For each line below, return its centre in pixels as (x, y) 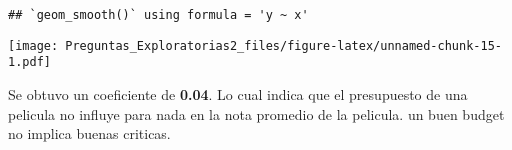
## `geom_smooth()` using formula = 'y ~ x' (158, 15)
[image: (33, 45)
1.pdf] (29, 62)
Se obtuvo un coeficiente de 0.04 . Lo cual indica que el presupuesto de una (238, 93)
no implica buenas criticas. (89, 133)
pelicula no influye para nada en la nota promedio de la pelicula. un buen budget (256, 113)
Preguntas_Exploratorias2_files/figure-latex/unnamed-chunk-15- (283, 45)
